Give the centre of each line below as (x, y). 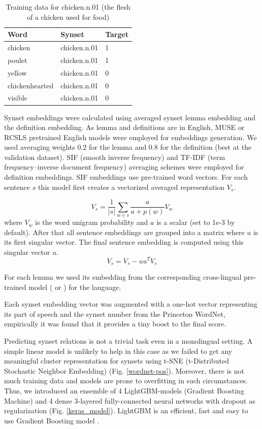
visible (18, 98)
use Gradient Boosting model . (52, 420)
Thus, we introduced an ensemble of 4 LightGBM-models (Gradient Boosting (124, 390)
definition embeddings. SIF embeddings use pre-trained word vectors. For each (126, 177)
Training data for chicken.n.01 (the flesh (68, 7)
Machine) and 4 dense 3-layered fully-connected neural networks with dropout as (130, 400)
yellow (17, 72)
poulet (18, 60)
